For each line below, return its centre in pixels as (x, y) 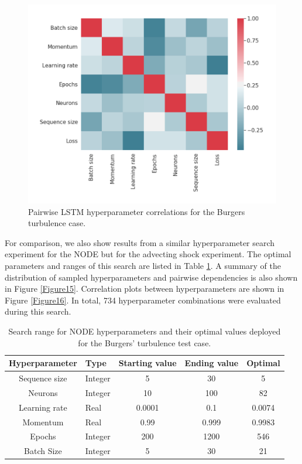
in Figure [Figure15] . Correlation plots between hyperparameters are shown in (145, 289)
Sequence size (43, 378)
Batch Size (43, 451)
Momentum (43, 422)
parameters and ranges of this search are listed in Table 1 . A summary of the (143, 266)
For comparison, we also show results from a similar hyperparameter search (140, 242)
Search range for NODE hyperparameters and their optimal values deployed (145, 331)
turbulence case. (57, 223)
